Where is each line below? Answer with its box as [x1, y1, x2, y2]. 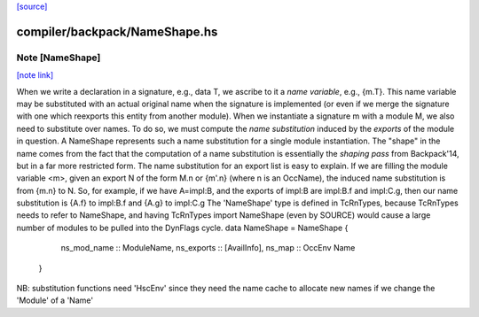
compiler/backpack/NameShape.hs [16, 24, 218, 39]
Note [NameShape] [16, 51, 101, 64]
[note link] [16, 70, 54, 81]
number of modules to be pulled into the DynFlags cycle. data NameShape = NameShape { [16, 222, 349, 233]
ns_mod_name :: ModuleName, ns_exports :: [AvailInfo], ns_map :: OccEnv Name [60, 243, 356, 253]
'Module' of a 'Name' [16, 295, 93, 305]
